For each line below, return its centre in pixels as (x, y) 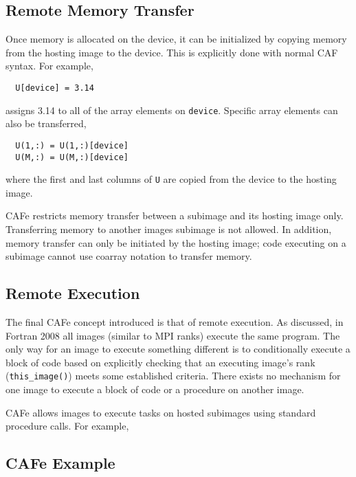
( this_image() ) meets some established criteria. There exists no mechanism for (173, 376)
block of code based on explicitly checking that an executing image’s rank (160, 362)
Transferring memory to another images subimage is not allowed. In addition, (169, 229)
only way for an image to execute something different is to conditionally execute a (178, 349)
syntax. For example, (49, 66)
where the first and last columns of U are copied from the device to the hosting (171, 179)
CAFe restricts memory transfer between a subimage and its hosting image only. (175, 215)
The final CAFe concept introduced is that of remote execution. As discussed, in (175, 322)
